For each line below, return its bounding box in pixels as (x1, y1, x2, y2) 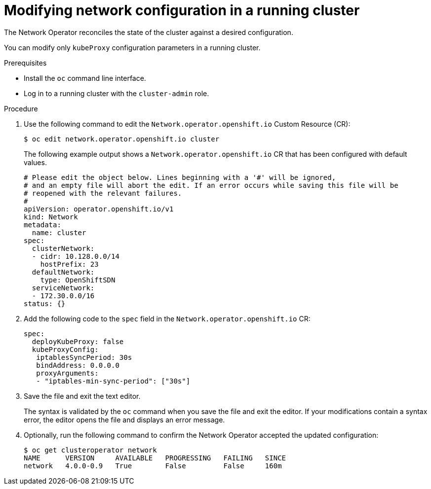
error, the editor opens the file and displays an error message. (24, 415, 225, 424)
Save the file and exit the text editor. (24, 391, 141, 400)
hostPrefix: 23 (40, 260, 99, 268)
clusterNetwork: (32, 244, 95, 252)
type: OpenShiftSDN (40, 276, 116, 284)
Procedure (4, 104, 38, 113)
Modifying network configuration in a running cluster (4, 2, 360, 19)
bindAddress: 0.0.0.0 (36, 361, 119, 369)
